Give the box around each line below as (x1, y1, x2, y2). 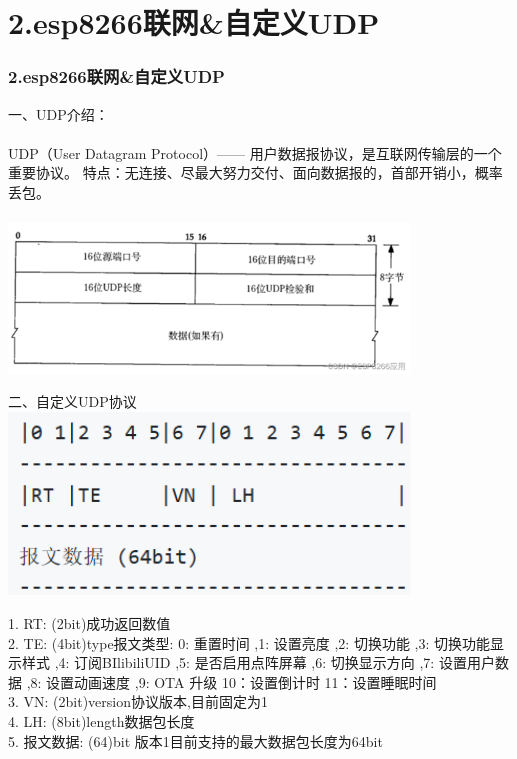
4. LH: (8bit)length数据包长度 (8, 711, 195, 732)
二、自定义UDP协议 (8, 391, 137, 412)
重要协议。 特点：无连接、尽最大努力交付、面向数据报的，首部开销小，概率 (8, 162, 503, 183)
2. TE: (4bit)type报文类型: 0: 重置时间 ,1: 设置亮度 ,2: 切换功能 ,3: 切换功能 (8, 632, 491, 653)
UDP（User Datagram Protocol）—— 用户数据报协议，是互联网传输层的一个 (8, 142, 502, 163)
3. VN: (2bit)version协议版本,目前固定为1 (8, 691, 268, 712)
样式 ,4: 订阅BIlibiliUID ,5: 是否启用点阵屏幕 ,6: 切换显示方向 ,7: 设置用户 (21, 652, 495, 673)
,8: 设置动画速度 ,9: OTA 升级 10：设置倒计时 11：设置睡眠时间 (26, 671, 437, 692)
